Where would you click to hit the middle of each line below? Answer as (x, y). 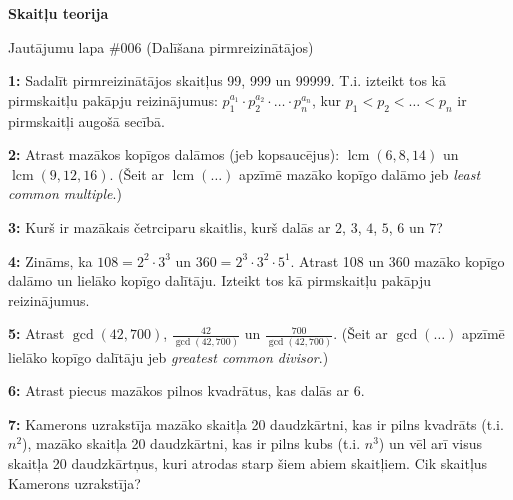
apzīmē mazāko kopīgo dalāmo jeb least (360, 173)
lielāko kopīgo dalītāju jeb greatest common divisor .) (168, 356)
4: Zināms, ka (50, 260)
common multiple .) (65, 193)
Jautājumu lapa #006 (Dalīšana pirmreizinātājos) (161, 46)
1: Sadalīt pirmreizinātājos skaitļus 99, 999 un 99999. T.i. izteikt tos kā (227, 80)
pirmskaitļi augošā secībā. (86, 120)
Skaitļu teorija (58, 13)
